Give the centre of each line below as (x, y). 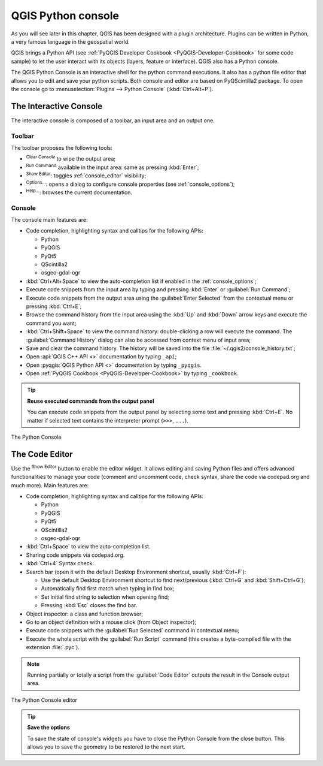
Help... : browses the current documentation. (79, 192)
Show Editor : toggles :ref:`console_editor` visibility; (86, 175)
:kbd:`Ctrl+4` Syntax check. (60, 563)
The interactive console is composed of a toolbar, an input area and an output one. (113, 120)
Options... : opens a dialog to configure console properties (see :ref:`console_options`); (131, 183)
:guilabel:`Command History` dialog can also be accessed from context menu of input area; (138, 340)
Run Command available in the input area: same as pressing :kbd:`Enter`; (112, 167)
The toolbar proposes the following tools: (62, 147)
